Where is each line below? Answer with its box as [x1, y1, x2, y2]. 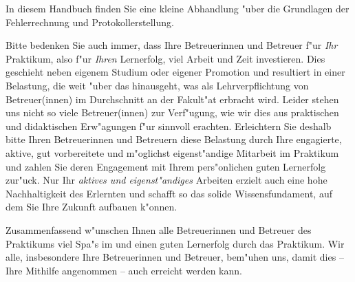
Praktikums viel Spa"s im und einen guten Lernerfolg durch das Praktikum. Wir [6, 236, 345, 250]
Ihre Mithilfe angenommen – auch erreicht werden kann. [6, 263, 242, 277]
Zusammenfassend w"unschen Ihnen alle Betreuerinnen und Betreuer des [6, 222, 312, 237]
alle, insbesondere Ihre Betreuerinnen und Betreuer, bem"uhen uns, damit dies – [6, 250, 344, 264]
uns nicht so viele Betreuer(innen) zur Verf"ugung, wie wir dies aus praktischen [6, 105, 339, 120]
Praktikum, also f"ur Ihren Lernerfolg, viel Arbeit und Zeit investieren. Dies [6, 51, 325, 65]
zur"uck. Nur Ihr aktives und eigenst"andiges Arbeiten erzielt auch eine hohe [6, 173, 327, 187]
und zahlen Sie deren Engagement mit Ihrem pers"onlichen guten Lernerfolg [6, 159, 326, 173]
